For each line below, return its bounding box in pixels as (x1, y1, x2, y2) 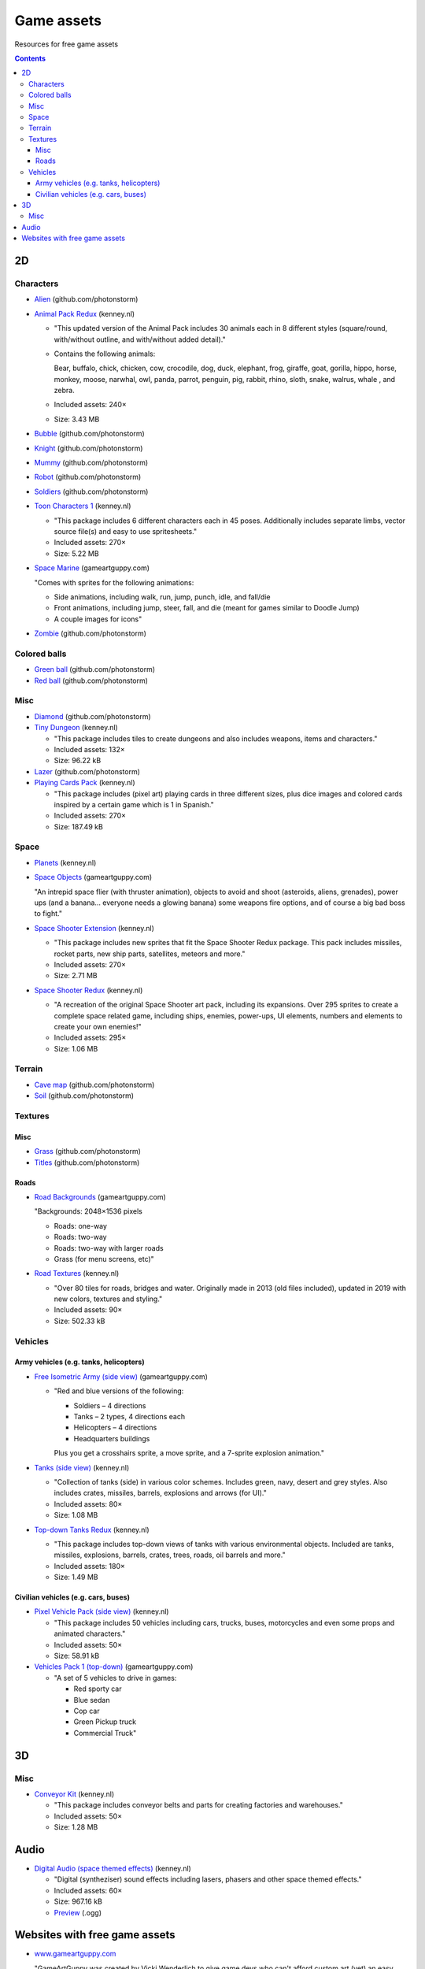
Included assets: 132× (54, 744, 125, 754)
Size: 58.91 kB (54, 1651, 100, 1661)
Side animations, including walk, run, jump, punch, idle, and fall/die (54, 591, 271, 602)
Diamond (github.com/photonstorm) (34, 711, 151, 721)
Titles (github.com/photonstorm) (34, 1158, 140, 1167)
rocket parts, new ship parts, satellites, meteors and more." (54, 949, 246, 959)
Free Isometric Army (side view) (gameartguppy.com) (34, 1371, 209, 1381)
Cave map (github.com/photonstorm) (34, 1080, 155, 1089)
